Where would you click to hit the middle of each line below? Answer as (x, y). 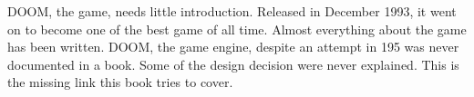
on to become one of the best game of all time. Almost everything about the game (237, 29)
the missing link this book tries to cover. (120, 82)
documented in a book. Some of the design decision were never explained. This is (233, 64)
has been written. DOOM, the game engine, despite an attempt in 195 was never (233, 47)
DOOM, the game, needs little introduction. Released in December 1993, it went (232, 11)
